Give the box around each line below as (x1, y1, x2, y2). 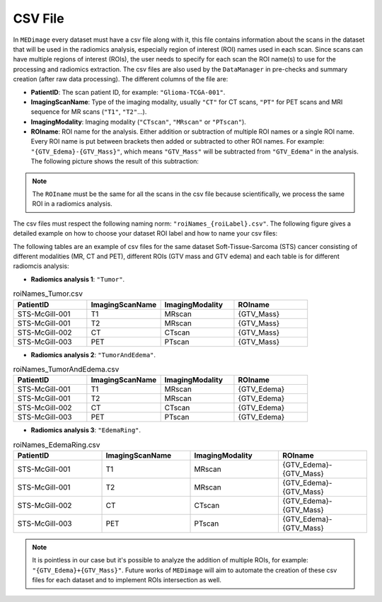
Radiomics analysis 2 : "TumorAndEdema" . (30, 350, 156, 359)
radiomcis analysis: (13, 262, 69, 270)
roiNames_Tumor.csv (13, 289, 83, 299)
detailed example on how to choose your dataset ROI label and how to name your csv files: (13, 229, 278, 238)
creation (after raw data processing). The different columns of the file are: (13, 75, 228, 83)
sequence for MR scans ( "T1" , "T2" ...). (30, 108, 147, 116)
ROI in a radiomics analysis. (32, 199, 112, 208)
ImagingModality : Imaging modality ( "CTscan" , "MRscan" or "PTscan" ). (30, 117, 247, 126)
